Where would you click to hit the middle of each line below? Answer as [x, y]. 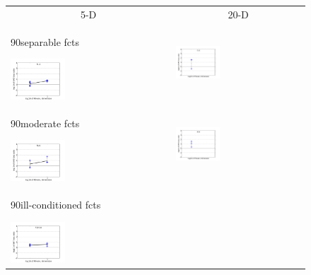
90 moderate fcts [45, 123]
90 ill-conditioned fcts [56, 205]
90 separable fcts [45, 41]
